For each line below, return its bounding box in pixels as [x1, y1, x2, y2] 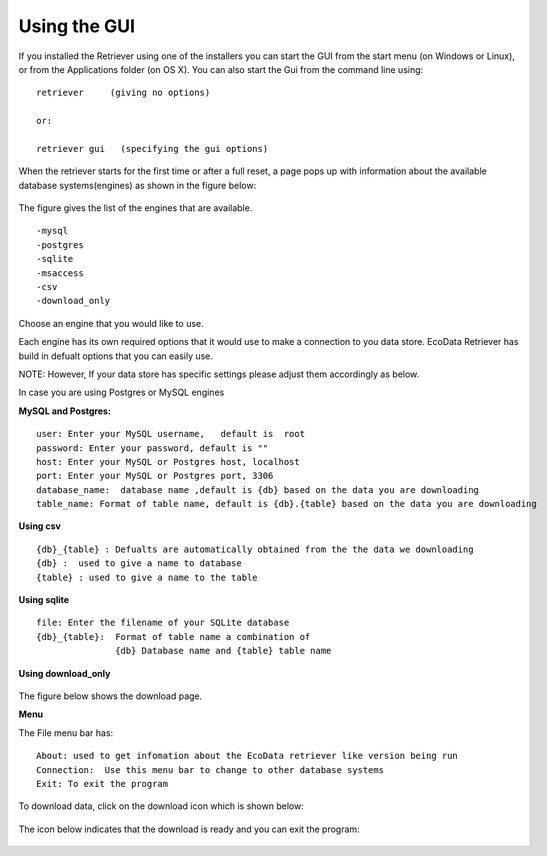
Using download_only [18, 667, 111, 679]
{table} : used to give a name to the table [36, 571, 259, 583]
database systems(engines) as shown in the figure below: [18, 179, 257, 191]
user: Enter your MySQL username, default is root [36, 428, 305, 440]
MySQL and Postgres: [18, 405, 112, 417]
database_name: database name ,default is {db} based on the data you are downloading [36, 484, 480, 495]
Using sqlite [18, 594, 70, 606]
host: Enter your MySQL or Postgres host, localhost [36, 456, 300, 467]
